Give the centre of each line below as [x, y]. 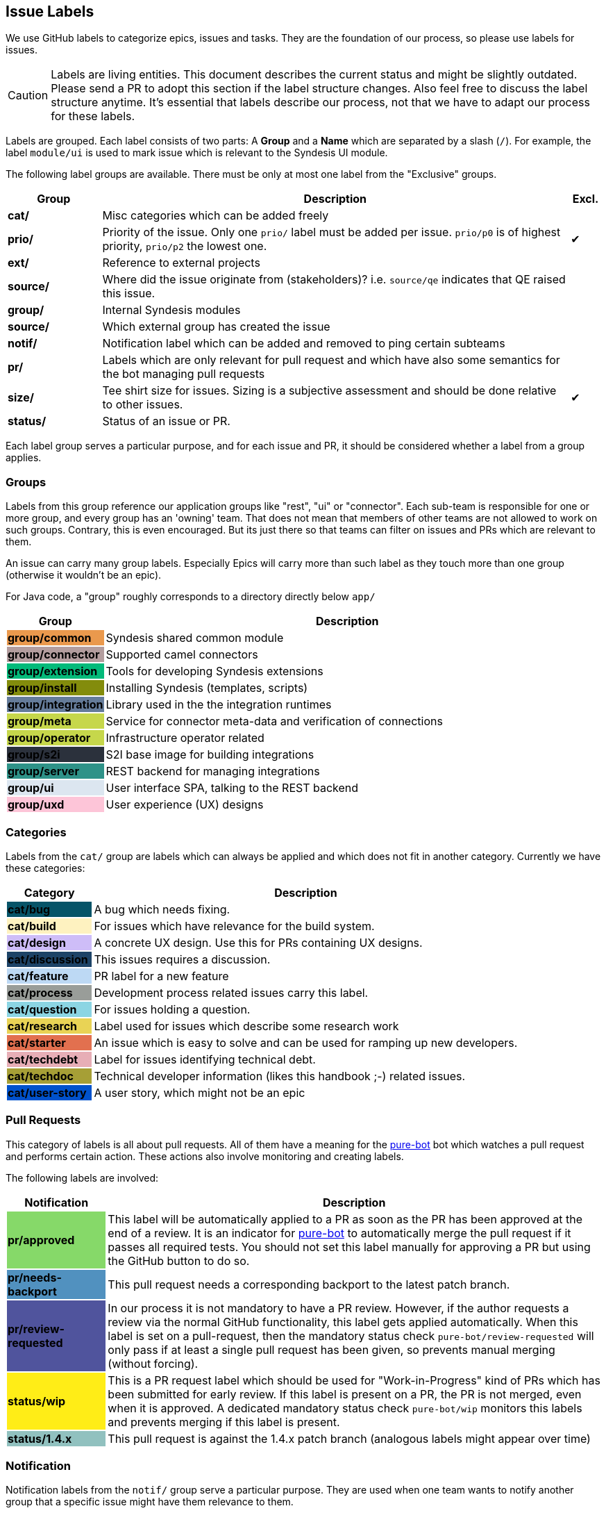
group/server [43, 771]
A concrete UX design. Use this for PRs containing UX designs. [258, 942]
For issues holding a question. [172, 1009]
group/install [42, 688]
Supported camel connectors [182, 655]
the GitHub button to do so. [179, 1260]
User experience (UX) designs [185, 805]
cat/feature [38, 976]
